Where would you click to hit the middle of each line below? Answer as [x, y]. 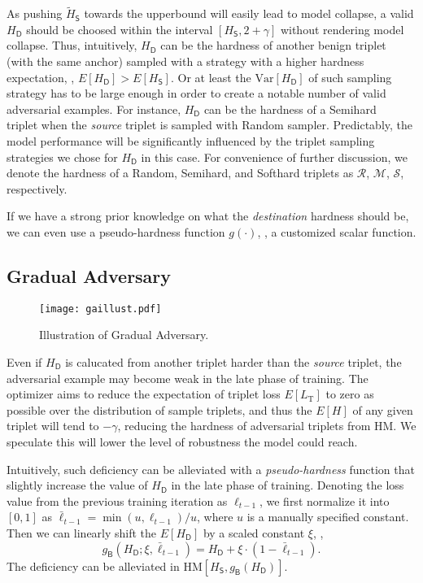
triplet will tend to [53, 426]
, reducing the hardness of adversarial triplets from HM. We [267, 426]
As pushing [35, 13]
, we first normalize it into [324, 500]
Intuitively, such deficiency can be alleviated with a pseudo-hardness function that [211, 469]
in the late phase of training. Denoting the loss [288, 485]
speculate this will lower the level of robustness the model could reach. [182, 441]
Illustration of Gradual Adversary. [124, 335]
